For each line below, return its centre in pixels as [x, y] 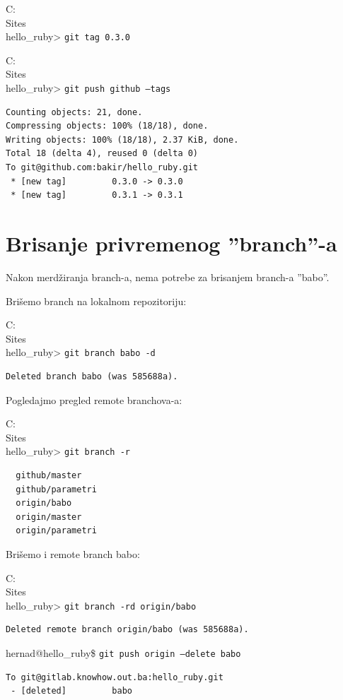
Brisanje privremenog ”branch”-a [171, 243]
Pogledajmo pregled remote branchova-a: [94, 399]
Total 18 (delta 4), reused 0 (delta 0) [102, 154]
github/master [49, 476]
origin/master [49, 517]
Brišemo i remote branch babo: [73, 554]
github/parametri [56, 489]
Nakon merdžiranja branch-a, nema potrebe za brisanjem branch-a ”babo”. [168, 277]
